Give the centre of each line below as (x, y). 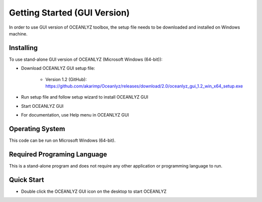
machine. (18, 34)
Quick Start (26, 180)
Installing (24, 48)
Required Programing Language (58, 154)
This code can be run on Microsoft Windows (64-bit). (62, 140)
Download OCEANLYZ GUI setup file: (58, 68)
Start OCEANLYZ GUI (42, 106)
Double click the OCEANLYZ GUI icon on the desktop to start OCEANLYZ (94, 191)
